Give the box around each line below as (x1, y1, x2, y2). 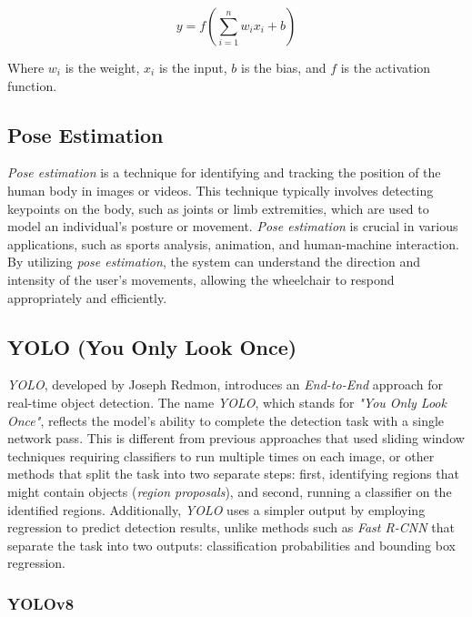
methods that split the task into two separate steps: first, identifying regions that (7, 464, 459, 483)
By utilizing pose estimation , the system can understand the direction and (7, 252, 420, 271)
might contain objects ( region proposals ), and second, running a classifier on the (7, 481, 452, 501)
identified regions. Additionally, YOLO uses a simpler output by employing (7, 500, 426, 519)
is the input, (158, 58, 227, 76)
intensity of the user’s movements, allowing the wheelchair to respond (7, 269, 395, 288)
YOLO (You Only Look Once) (7, 332, 297, 360)
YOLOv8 (7, 592, 75, 614)
